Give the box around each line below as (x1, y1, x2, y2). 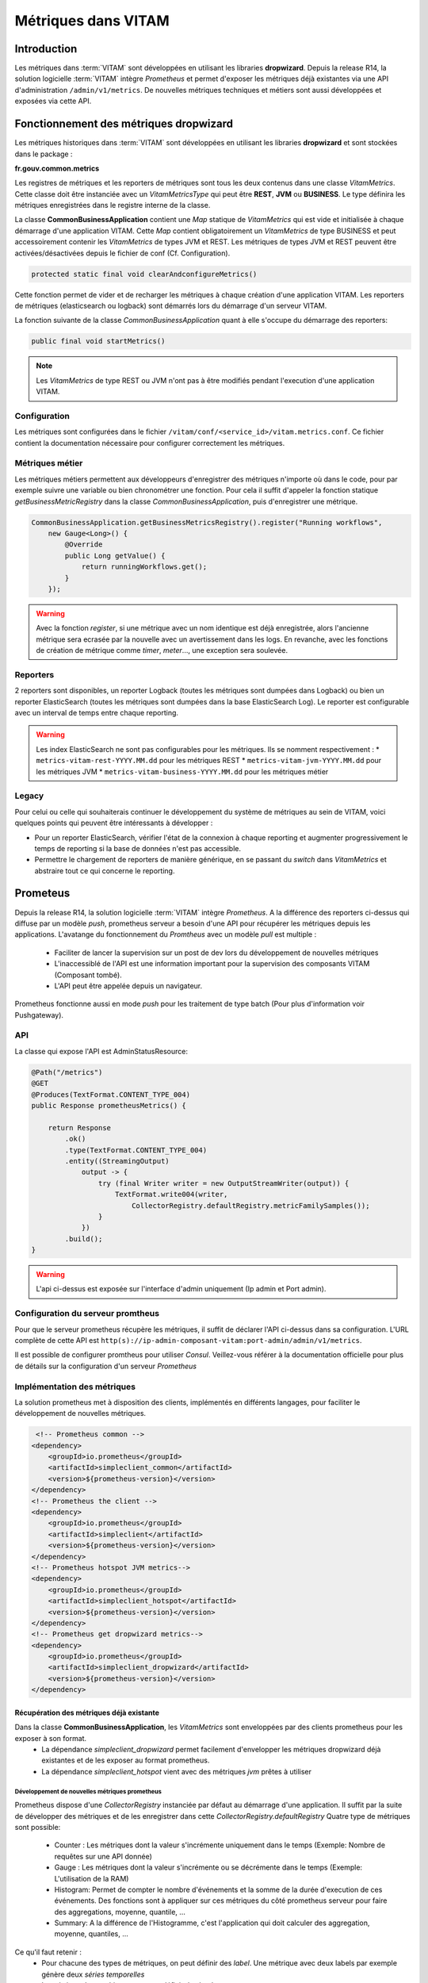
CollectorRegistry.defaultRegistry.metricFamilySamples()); (131, 1201, 370, 1210)
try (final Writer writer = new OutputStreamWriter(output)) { (97, 1179, 350, 1187)
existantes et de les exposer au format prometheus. (41, 1755, 210, 1765)
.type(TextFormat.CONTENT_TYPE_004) (64, 1145, 208, 1154)
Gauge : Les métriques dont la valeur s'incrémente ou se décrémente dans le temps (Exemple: (54, 1862, 363, 1872)
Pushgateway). (14, 1010, 63, 1019)
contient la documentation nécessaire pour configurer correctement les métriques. (14, 438, 285, 447)
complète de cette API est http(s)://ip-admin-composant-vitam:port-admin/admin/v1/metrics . (14, 1335, 362, 1344)
